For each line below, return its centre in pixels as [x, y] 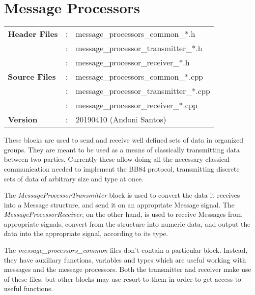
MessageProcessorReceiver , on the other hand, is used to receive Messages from [123, 214]
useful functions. [28, 288]
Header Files [33, 34]
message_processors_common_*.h [136, 34]
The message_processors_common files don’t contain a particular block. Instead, [126, 250]
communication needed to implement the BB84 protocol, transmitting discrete [122, 168]
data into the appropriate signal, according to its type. [86, 233]
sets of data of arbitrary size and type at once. [74, 178]
